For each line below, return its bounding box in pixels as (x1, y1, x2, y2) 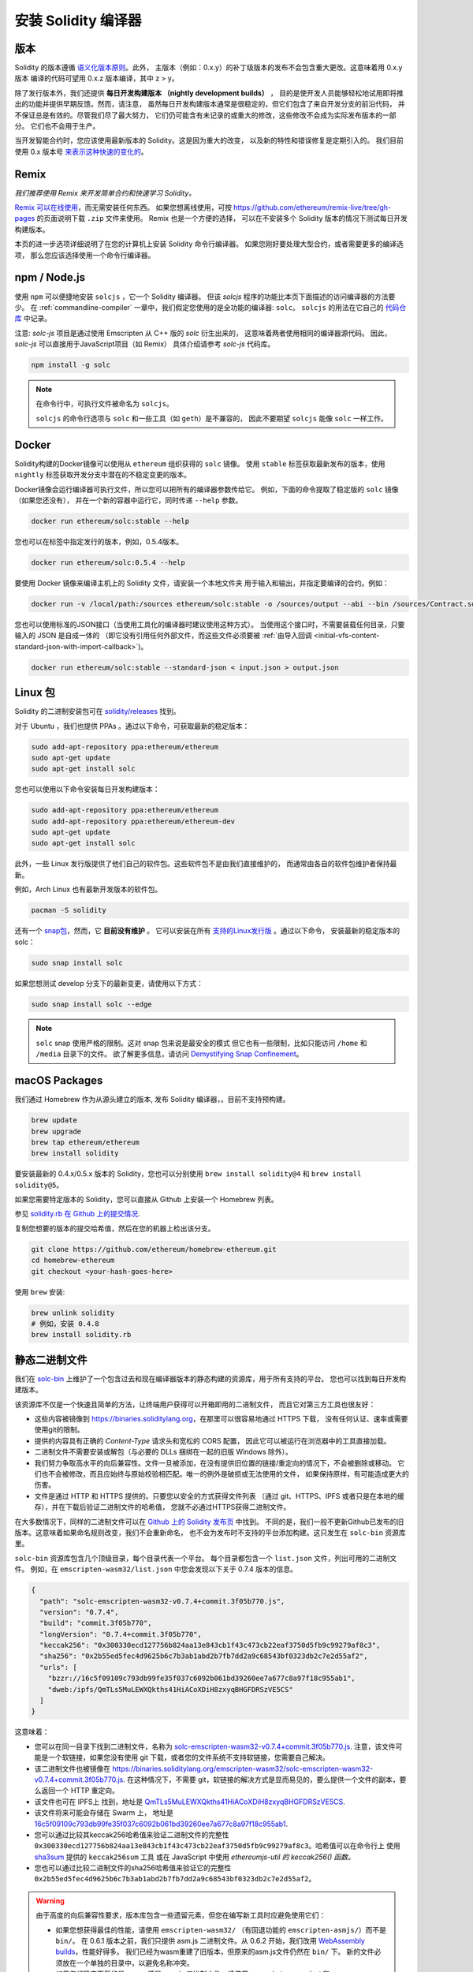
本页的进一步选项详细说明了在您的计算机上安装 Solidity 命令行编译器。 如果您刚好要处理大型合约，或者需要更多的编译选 (14, 239, 404, 248)
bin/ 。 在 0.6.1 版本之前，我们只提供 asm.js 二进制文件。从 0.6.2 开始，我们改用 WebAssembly (55, 1937, 366, 1946)
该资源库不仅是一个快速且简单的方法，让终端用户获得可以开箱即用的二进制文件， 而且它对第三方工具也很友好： (14, 1399, 376, 1409)
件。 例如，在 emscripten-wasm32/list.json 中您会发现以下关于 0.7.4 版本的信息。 (14, 1564, 297, 1574)
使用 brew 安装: (14, 1287, 65, 1297)
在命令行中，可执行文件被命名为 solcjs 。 (35, 399, 173, 409)
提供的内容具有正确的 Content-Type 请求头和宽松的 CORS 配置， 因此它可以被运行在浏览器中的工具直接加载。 (34, 1436, 391, 1445)
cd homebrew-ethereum (31, 1256, 115, 1265)
